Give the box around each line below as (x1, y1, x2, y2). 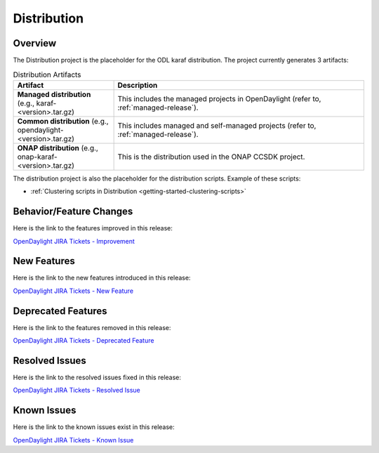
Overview (13, 37, 57, 49)
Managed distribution (17, 89, 91, 99)
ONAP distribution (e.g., (17, 143, 98, 152)
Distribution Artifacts (13, 70, 81, 79)
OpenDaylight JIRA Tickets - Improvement (13, 237, 135, 245)
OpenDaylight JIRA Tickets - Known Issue (13, 435, 134, 444)
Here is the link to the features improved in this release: (13, 224, 173, 232)
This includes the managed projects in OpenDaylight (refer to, (117, 93, 321, 103)
